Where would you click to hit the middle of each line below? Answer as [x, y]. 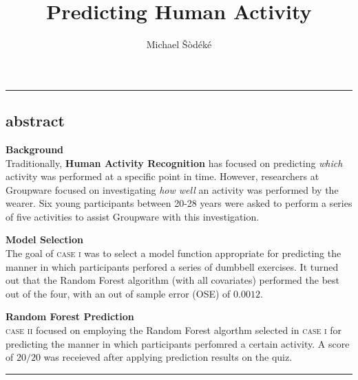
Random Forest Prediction [70, 316]
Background [35, 149]
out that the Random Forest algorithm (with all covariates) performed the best [172, 280]
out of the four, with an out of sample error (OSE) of [118, 293]
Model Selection [44, 239]
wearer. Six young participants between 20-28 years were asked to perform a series [179, 203]
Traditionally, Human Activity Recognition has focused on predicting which [174, 163]
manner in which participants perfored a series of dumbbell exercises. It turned [172, 266]
